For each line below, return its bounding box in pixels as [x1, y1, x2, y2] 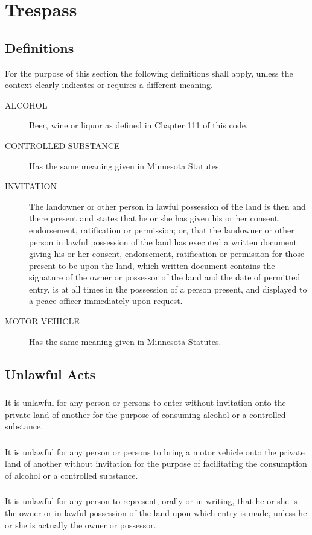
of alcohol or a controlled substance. [5, 469, 138, 481]
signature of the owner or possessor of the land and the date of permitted [29, 271, 301, 283]
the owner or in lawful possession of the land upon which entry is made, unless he [5, 506, 307, 519]
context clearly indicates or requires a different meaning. [5, 78, 213, 91]
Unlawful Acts [5, 364, 95, 383]
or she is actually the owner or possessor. [5, 518, 156, 531]
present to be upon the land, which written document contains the [29, 259, 275, 271]
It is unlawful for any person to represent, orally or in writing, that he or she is [5, 495, 298, 507]
